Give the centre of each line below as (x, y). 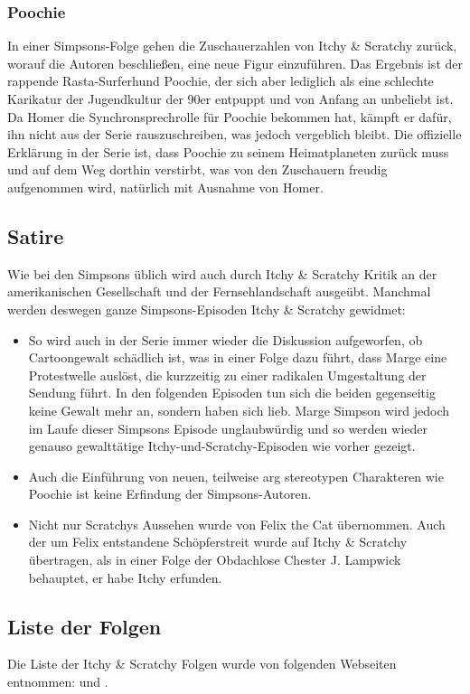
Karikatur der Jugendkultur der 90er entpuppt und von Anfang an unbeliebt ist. (230, 98)
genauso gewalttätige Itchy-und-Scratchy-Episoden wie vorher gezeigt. (222, 446)
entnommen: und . (58, 682)
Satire (36, 235)
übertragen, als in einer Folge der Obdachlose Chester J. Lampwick (215, 560)
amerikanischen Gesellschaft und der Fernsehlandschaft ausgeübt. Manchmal (219, 291)
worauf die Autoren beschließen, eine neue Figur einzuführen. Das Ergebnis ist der (235, 63)
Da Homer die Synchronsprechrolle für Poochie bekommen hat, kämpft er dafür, (230, 116)
